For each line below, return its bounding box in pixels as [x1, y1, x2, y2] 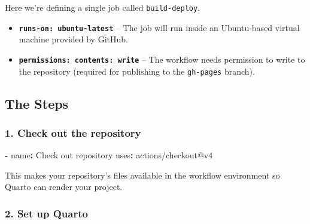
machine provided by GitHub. [19, 33, 128, 45]
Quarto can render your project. [5, 180, 123, 193]
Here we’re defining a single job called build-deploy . [5, 1, 200, 13]
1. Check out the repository [5, 125, 141, 140]
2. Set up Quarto [5, 205, 88, 220]
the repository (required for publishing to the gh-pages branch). [19, 65, 255, 77]
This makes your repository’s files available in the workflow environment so [5, 168, 280, 181]
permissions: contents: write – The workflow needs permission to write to [19, 53, 305, 65]
